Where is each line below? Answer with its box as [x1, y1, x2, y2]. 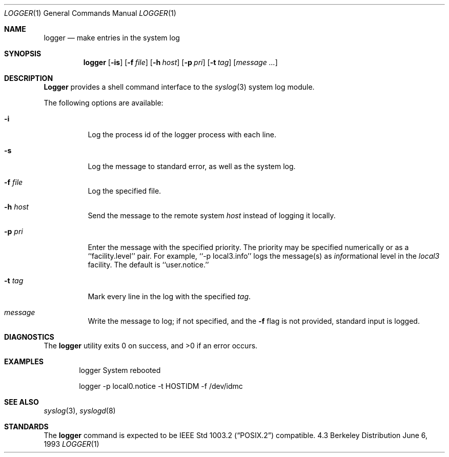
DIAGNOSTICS [4, 333, 54, 341]
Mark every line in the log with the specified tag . [88, 292, 251, 301]
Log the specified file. [88, 186, 161, 195]
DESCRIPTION [4, 74, 53, 82]
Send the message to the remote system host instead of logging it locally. [88, 211, 336, 220]
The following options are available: [44, 98, 164, 107]
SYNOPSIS [4, 49, 42, 58]
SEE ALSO [4, 398, 39, 406]
